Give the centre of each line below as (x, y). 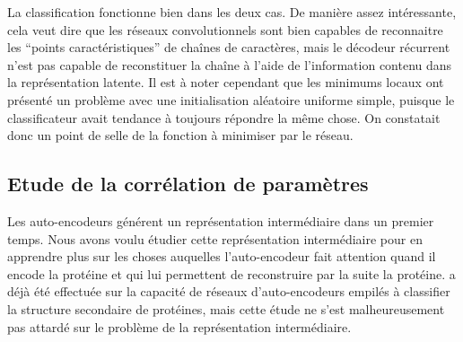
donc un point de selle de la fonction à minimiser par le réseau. (180, 135)
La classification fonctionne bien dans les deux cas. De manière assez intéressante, (232, 12)
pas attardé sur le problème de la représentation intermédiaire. (179, 326)
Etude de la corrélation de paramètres (188, 184)
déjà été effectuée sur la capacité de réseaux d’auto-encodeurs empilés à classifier (229, 291)
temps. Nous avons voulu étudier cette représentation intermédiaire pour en (215, 238)
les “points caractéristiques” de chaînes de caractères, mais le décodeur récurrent (229, 47)
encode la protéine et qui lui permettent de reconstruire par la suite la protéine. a (231, 273)
